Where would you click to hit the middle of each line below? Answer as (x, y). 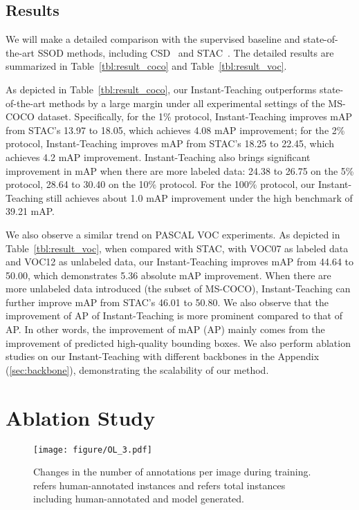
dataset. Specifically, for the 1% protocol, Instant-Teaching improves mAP (195, 116)
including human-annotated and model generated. (139, 499)
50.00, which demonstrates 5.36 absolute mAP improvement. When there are (168, 275)
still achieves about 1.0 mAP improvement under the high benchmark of (200, 197)
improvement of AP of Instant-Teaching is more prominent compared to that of (174, 315)
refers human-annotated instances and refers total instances (159, 485)
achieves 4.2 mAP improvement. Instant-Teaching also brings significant (158, 157)
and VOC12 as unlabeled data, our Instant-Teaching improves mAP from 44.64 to (179, 262)
